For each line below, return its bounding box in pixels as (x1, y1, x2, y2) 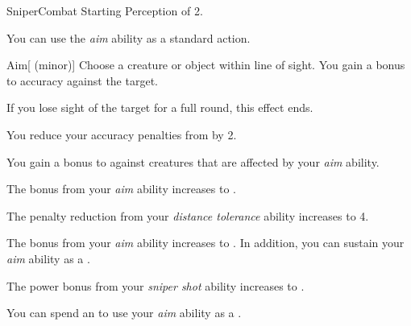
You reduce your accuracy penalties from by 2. (6, 126, 237, 142)
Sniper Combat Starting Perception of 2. (6, 2, 203, 19)
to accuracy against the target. (6, 72, 158, 89)
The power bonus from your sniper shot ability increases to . (6, 277, 305, 294)
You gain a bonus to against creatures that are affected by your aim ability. (6, 153, 380, 170)
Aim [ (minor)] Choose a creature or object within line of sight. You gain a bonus (6, 56, 405, 73)
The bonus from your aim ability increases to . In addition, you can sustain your (6, 234, 405, 251)
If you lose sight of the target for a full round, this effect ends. (6, 99, 313, 116)
